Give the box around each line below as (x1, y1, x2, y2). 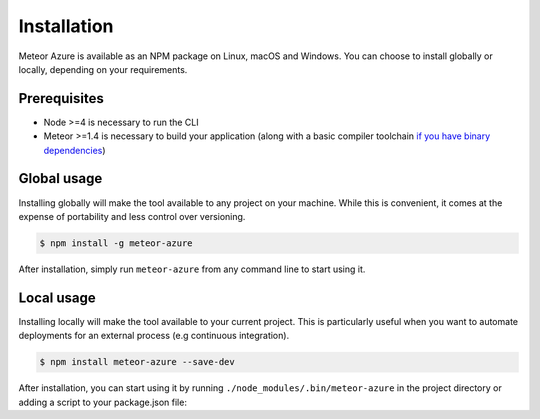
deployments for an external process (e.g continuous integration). (18, 330, 290, 342)
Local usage (18, 289, 96, 306)
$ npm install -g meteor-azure (39, 237, 194, 249)
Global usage (18, 170, 103, 187)
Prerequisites (18, 90, 104, 107)
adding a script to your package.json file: (18, 396, 187, 408)
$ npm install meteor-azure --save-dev (39, 356, 235, 368)
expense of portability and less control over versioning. (18, 210, 246, 222)
